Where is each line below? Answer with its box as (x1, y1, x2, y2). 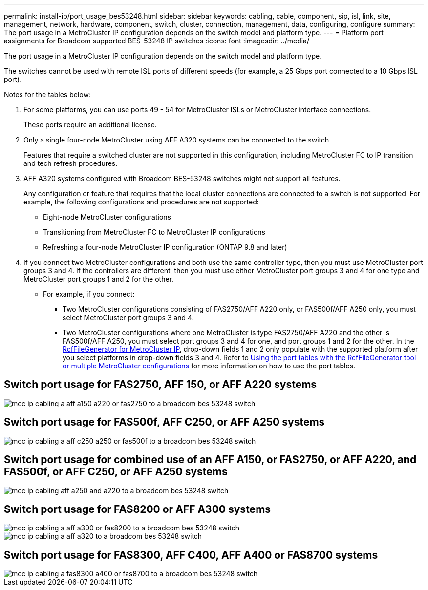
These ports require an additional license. (23, 121, 157, 129)
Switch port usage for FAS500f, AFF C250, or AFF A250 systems (4, 416, 325, 428)
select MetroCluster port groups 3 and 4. (63, 313, 194, 322)
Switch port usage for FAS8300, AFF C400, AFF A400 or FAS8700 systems (4, 549, 378, 561)
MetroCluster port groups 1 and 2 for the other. (23, 275, 174, 283)
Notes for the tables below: (4, 90, 91, 99)
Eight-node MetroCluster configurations (43, 213, 171, 221)
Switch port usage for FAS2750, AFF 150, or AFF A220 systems (4, 378, 317, 391)
